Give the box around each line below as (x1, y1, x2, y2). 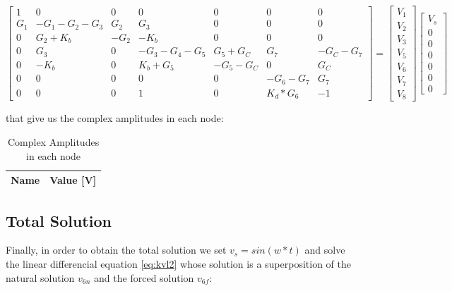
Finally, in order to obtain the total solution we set (6, 242, 227, 257)
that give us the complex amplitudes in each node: (6, 111, 224, 125)
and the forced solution (94, 270, 194, 285)
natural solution (6, 270, 75, 285)
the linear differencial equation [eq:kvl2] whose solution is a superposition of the (6, 256, 351, 271)
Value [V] (49, 173, 97, 187)
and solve (304, 242, 345, 257)
